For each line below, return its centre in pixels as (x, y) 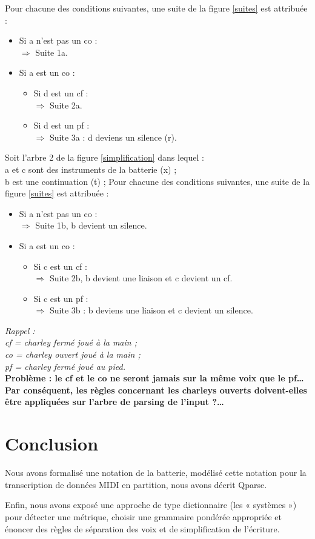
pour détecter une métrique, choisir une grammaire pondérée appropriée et (143, 516)
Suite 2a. (66, 105)
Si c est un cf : (60, 266)
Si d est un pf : (61, 125)
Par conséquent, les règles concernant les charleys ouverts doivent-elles (156, 390)
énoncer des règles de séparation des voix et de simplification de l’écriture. (142, 528)
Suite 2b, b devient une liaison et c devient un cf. (141, 278)
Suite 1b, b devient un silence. (91, 225)
